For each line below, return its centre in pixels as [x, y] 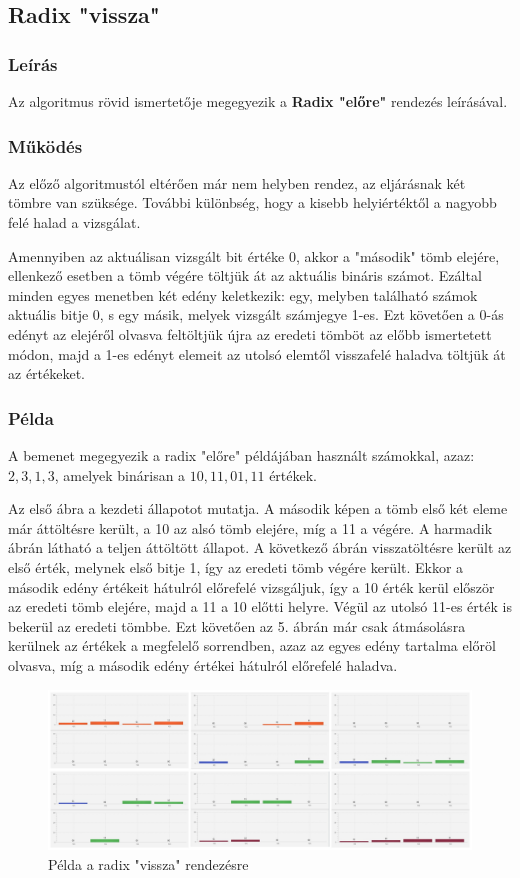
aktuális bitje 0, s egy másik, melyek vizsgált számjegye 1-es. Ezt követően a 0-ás [256, 314]
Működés [45, 145]
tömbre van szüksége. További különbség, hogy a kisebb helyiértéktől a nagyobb [252, 202]
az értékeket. [47, 373]
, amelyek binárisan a [120, 474]
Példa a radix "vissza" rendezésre [148, 863]
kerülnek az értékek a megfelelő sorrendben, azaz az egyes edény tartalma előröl [252, 645]
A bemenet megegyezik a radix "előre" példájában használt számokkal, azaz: [241, 454]
